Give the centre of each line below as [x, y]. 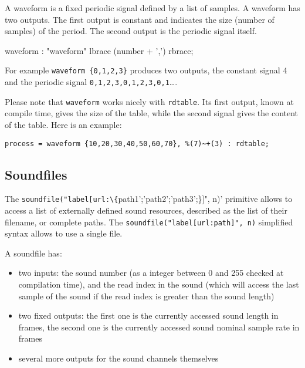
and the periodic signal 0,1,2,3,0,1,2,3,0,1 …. [91, 82]
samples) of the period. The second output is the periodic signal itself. [131, 31]
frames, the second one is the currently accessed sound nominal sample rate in [159, 327]
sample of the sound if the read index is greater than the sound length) [146, 296]
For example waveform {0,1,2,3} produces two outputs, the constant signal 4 [146, 70]
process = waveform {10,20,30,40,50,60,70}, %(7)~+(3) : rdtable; [137, 144]
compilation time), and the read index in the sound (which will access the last [159, 284]
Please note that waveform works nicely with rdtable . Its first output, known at [149, 101]
